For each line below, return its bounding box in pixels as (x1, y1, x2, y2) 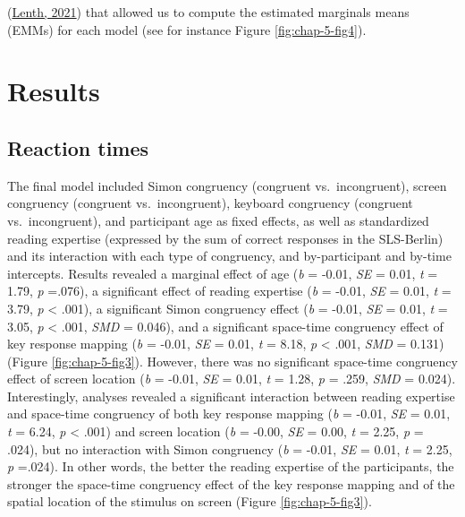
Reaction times (7, 134, 149, 161)
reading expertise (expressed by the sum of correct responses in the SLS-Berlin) (7, 228, 444, 247)
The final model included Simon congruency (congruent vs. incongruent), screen (7, 176, 447, 194)
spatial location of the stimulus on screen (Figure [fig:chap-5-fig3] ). (7, 492, 372, 511)
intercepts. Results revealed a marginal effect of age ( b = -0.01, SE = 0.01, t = (7, 263, 438, 282)
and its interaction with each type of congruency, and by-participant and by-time (7, 246, 452, 265)
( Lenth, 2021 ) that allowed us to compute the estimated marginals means (7, 3, 410, 21)
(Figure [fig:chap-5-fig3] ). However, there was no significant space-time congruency (7, 351, 458, 370)
